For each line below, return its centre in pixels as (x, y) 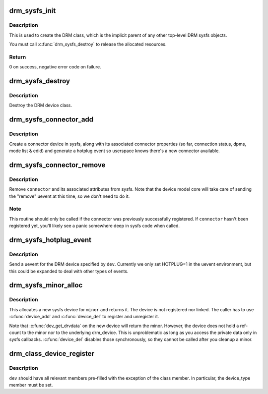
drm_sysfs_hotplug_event (50, 240)
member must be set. (31, 385)
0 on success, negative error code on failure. (55, 67)
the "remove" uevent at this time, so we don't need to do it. (69, 196)
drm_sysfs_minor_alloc (46, 285)
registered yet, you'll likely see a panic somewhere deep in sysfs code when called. (95, 226)
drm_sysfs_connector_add (51, 120)
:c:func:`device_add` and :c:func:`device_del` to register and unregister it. (84, 317)
